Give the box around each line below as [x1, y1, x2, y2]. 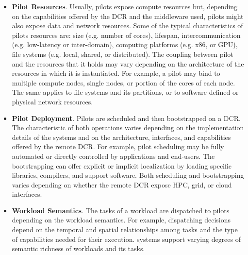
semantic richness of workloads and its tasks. [12, 243, 145, 254]
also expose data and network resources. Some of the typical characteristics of [12, 20, 243, 31]
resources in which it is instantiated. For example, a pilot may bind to [12, 68, 220, 78]
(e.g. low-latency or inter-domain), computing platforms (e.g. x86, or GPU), [12, 39, 238, 50]
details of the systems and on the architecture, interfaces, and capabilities [12, 132, 231, 142]
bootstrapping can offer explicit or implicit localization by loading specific [12, 160, 231, 170]
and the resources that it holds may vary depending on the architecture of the [12, 58, 244, 68]
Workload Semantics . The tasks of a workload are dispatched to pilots [12, 205, 230, 215]
